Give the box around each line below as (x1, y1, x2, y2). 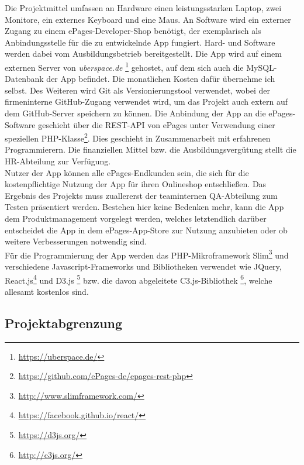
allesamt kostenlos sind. (5, 285, 89, 297)
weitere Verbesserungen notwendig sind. (5, 235, 147, 247)
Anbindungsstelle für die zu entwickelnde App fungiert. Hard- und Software (5, 36, 275, 48)
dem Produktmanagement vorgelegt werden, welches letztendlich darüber (5, 212, 267, 224)
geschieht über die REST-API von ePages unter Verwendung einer (38, 118, 275, 130)
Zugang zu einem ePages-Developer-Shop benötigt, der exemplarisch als (5, 25, 261, 37)
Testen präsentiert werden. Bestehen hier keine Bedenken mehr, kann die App (5, 201, 284, 213)
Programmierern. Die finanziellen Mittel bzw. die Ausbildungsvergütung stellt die (5, 143, 296, 156)
